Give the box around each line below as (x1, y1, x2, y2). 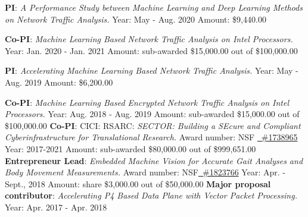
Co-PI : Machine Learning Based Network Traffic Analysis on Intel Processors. (5, 33, 293, 45)
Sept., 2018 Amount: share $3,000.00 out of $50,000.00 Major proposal (5, 177, 271, 190)
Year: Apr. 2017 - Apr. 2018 (5, 200, 107, 213)
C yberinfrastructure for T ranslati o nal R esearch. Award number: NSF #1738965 (5, 131, 298, 143)
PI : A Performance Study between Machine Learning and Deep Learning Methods (5, 1, 303, 13)
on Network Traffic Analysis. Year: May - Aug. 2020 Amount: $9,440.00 (5, 12, 266, 25)
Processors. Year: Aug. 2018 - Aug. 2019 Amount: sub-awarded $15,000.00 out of (5, 108, 300, 120)
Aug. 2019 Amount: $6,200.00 (5, 76, 113, 88)
